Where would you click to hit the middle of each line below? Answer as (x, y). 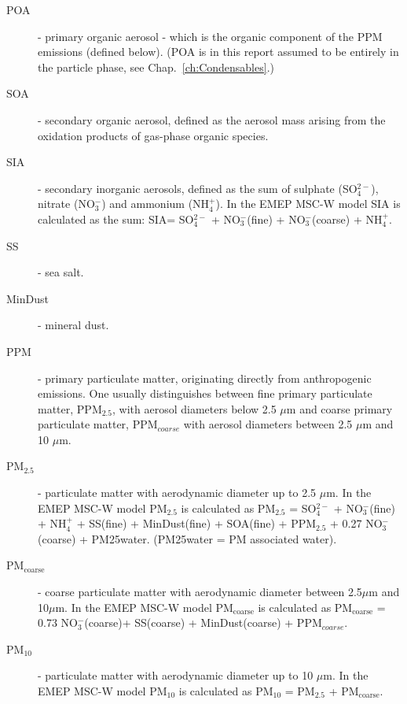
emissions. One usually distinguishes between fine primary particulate (205, 393)
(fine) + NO (276, 219)
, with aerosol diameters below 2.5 (194, 408)
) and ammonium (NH (156, 204)
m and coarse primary (339, 408)
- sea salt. (61, 272)
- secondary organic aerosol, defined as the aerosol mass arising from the (212, 119)
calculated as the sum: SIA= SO (116, 219)
